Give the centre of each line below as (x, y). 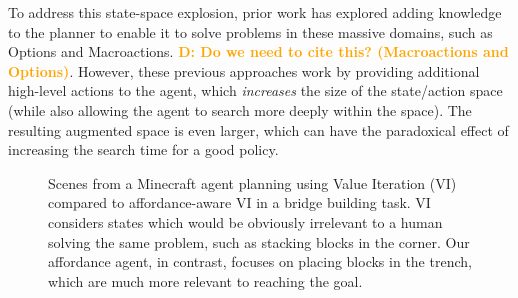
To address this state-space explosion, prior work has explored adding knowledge (255, 12)
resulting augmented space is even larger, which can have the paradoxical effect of (258, 129)
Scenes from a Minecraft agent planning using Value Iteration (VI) (252, 182)
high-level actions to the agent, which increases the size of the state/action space (255, 90)
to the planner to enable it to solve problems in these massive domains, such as (250, 31)
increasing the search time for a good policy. (143, 149)
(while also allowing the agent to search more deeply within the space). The (240, 109)
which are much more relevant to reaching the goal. (205, 280)
